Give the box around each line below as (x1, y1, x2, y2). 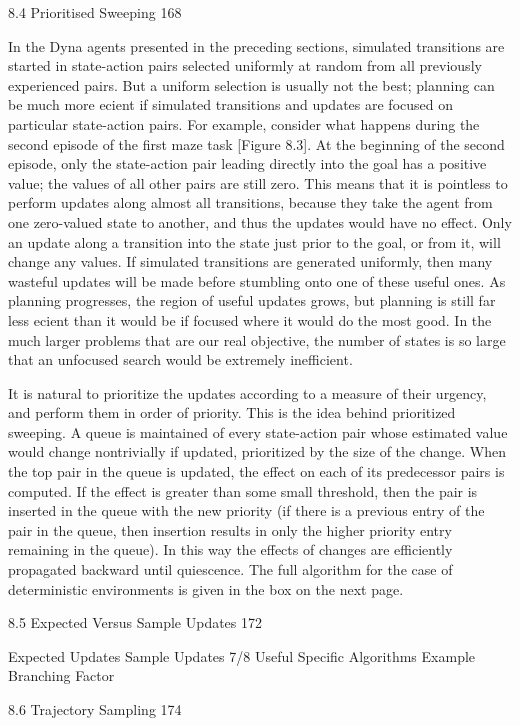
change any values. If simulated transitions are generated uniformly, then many (8, 251, 493, 272)
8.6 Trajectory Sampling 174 (8, 699, 182, 719)
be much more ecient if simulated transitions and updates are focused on (8, 94, 453, 115)
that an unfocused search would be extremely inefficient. (8, 349, 353, 370)
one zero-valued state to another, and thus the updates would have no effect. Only (8, 211, 512, 232)
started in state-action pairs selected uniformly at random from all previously (8, 55, 482, 76)
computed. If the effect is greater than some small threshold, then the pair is (8, 480, 478, 501)
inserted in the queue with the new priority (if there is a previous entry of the (8, 500, 485, 521)
